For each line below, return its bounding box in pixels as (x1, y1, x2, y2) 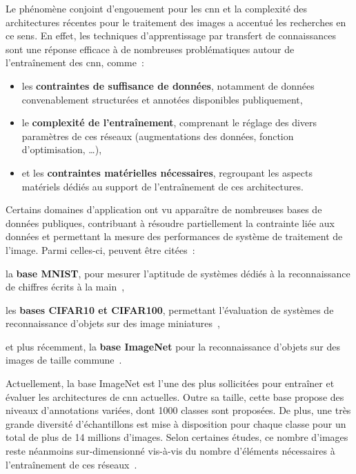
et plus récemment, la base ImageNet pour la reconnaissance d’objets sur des (6, 339, 341, 353)
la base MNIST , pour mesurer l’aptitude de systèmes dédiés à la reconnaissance (6, 266, 350, 280)
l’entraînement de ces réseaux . (6, 457, 137, 471)
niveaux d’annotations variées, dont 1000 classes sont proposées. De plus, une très (6, 403, 351, 417)
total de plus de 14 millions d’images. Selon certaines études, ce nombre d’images (6, 430, 348, 444)
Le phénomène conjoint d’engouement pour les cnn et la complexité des (6, 1, 308, 15)
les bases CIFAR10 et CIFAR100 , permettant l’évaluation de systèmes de (6, 302, 334, 317)
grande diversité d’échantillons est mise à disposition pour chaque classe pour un (6, 416, 346, 431)
